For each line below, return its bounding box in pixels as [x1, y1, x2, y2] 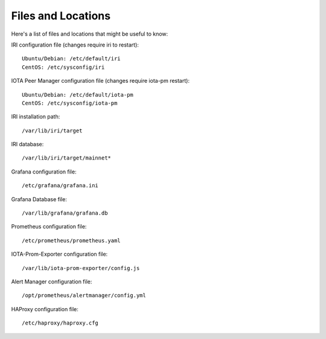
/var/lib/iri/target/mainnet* [22, 155, 112, 161]
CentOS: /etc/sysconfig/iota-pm [22, 100, 118, 106]
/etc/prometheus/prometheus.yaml [22, 237, 121, 244]
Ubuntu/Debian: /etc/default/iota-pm [22, 91, 134, 98]
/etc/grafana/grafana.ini [22, 182, 99, 189]
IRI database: [11, 141, 44, 148]
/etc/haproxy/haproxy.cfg [22, 320, 99, 326]
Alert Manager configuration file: [11, 278, 92, 285]
